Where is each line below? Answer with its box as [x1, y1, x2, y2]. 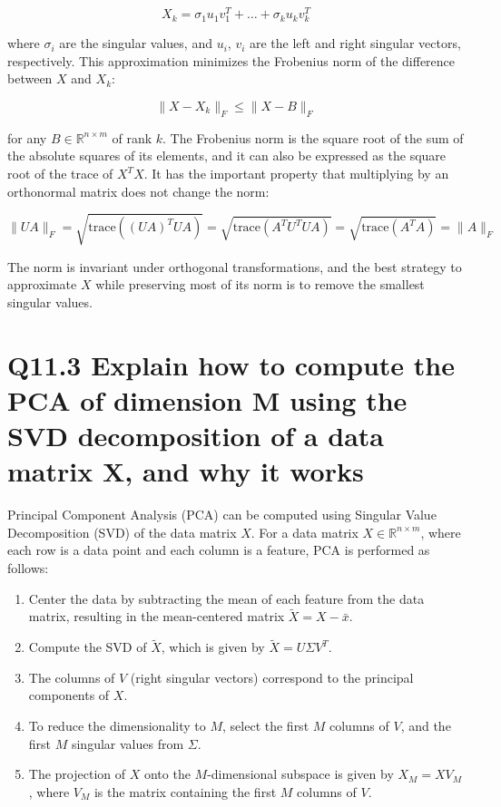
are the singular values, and [59, 34, 212, 53]
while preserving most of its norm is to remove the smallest [95, 275, 425, 294]
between [7, 69, 53, 88]
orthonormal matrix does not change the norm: [7, 181, 270, 200]
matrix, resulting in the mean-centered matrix [28, 607, 285, 626]
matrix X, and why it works [7, 452, 364, 490]
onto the [143, 764, 191, 783]
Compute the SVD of [28, 637, 147, 656]
